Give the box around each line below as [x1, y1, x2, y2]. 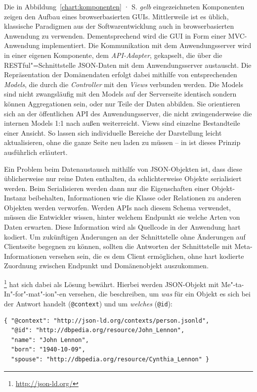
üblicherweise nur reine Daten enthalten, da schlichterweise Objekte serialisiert [4, 173, 242, 184]
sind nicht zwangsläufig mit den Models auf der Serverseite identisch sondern [4, 89, 237, 99]
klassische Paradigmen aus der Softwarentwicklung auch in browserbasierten [4, 21, 234, 31]
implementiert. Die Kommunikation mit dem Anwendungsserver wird [42, 40, 252, 50]
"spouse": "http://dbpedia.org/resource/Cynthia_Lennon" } [11, 355, 210, 363]
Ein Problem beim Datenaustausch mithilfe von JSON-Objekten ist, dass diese [4, 163, 242, 174]
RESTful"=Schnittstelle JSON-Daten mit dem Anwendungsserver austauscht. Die [4, 59, 252, 70]
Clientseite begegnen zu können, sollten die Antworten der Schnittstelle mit [4, 241, 232, 251]
